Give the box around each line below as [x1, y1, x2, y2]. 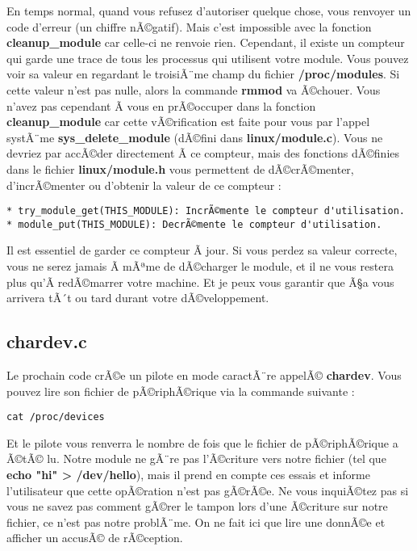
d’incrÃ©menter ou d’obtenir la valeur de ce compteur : [6, 176, 281, 193]
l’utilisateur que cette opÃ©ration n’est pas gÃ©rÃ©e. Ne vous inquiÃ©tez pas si [6, 482, 409, 498]
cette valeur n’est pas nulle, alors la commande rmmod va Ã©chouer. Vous [6, 81, 381, 98]
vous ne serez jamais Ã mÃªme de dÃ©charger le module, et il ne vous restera [6, 258, 394, 275]
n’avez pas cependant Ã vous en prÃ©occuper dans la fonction [6, 97, 316, 114]
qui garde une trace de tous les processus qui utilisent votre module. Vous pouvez [6, 49, 409, 66]
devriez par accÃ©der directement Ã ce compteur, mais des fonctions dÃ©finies [6, 145, 400, 162]
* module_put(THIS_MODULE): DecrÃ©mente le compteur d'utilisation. [6, 218, 382, 230]
